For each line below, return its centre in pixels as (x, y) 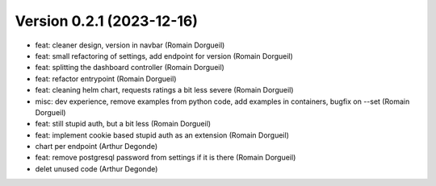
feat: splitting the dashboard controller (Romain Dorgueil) (130, 68)
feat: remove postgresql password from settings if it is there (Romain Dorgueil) (166, 158)
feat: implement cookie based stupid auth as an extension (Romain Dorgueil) (162, 135)
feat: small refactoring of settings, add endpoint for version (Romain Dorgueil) (164, 56)
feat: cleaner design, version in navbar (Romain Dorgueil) (130, 45)
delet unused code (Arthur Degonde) (96, 168)
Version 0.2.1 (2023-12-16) (106, 21)
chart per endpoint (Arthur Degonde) (96, 147)
